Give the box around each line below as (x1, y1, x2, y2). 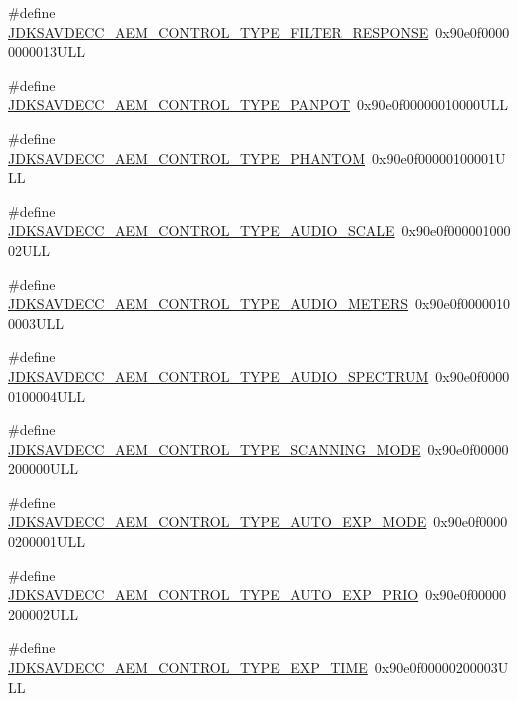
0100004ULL (8, 385, 85, 406)
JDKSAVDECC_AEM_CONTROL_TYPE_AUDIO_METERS (8, 293, 409, 314)
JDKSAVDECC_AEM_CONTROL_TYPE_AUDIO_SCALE (8, 220, 395, 241)
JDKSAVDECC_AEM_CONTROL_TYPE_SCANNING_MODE (8, 438, 421, 459)
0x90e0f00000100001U (372, 147, 506, 168)
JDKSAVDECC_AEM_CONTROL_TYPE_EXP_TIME (8, 657, 368, 678)
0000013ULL (8, 41, 85, 62)
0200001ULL (8, 531, 85, 552)
